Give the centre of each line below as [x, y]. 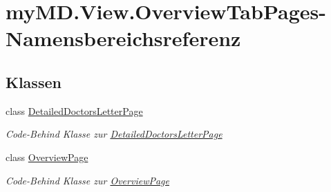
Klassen [34, 82]
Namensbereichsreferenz [123, 38]
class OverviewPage [47, 157]
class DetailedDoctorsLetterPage [74, 110]
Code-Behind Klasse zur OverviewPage [87, 180]
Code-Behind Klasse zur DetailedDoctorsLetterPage [114, 134]
